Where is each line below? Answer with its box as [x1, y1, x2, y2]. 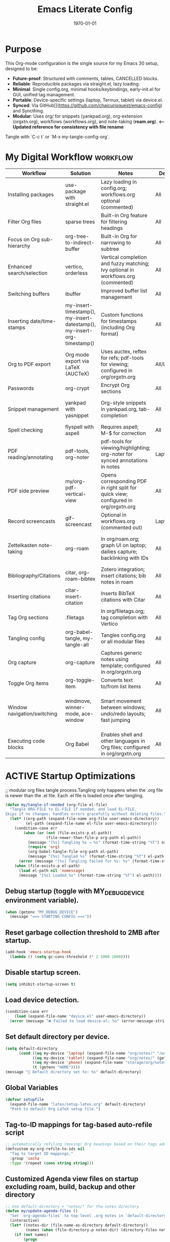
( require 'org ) [27, 844, 60, 849]
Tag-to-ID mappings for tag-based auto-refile [5, 1120, 153, 1129]
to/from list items [101, 683, 141, 690]
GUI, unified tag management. [12, 91, 75, 97]
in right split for [101, 484, 137, 491]
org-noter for [101, 450, 133, 457]
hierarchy [8, 242, 30, 249]
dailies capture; [101, 548, 138, 555]
